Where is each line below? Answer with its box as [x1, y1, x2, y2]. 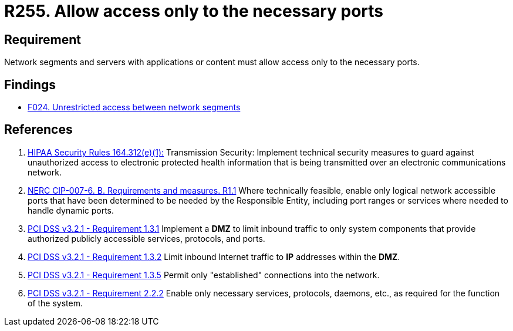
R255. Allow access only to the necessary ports [4, 1, 384, 21]
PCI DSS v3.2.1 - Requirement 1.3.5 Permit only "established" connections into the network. [28, 269, 380, 280]
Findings [4, 77, 56, 92]
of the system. [28, 298, 83, 308]
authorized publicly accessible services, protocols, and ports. [28, 233, 265, 244]
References [4, 122, 73, 137]
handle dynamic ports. [28, 205, 114, 215]
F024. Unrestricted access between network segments [28, 102, 241, 113]
